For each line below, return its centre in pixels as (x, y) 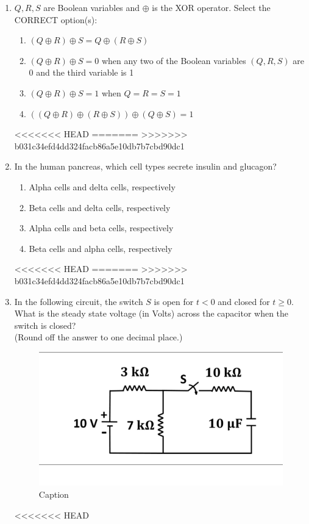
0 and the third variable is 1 (81, 72)
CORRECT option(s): (56, 19)
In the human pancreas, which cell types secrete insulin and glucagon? (145, 166)
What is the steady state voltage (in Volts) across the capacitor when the (151, 313)
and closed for (244, 301)
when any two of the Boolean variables (174, 60)
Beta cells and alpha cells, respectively (101, 248)
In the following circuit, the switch (79, 301)
